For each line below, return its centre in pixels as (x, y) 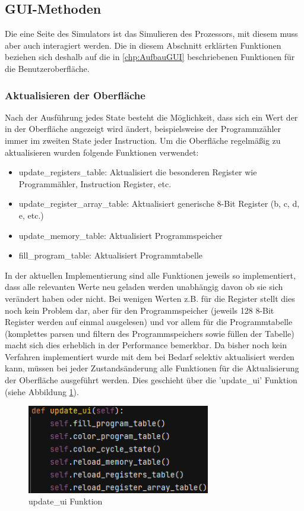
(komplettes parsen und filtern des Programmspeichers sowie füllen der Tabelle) (150, 333)
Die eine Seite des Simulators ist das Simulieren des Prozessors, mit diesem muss (151, 34)
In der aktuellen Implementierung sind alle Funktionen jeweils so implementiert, (150, 275)
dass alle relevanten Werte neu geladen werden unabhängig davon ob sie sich (144, 287)
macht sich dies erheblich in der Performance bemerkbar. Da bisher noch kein (146, 345)
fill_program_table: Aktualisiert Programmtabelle (111, 255)
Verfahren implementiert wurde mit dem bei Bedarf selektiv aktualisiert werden (150, 356)
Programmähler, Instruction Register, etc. (95, 183)
